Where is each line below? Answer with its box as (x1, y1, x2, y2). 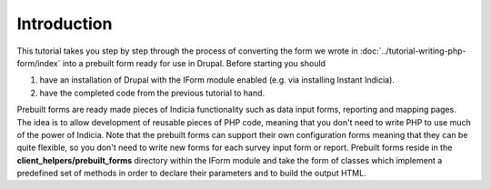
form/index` (16, 57, 61, 68)
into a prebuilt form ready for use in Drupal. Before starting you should (62, 57, 326, 68)
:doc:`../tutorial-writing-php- (359, 45, 466, 56)
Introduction (16, 14, 113, 34)
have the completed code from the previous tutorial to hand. (39, 87, 266, 98)
